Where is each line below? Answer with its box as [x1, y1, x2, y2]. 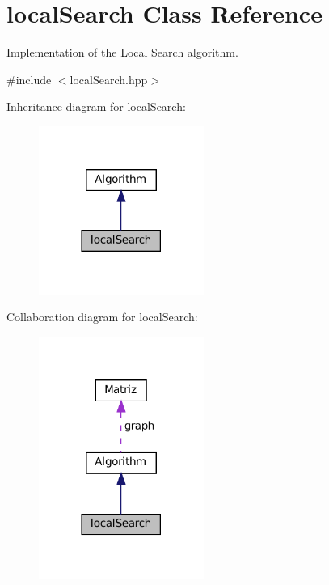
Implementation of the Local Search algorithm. [6, 44, 238, 61]
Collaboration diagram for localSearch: [6, 308, 198, 325]
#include [6, 70, 52, 87]
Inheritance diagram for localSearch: [6, 98, 186, 115]
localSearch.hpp [70, 70, 148, 87]
